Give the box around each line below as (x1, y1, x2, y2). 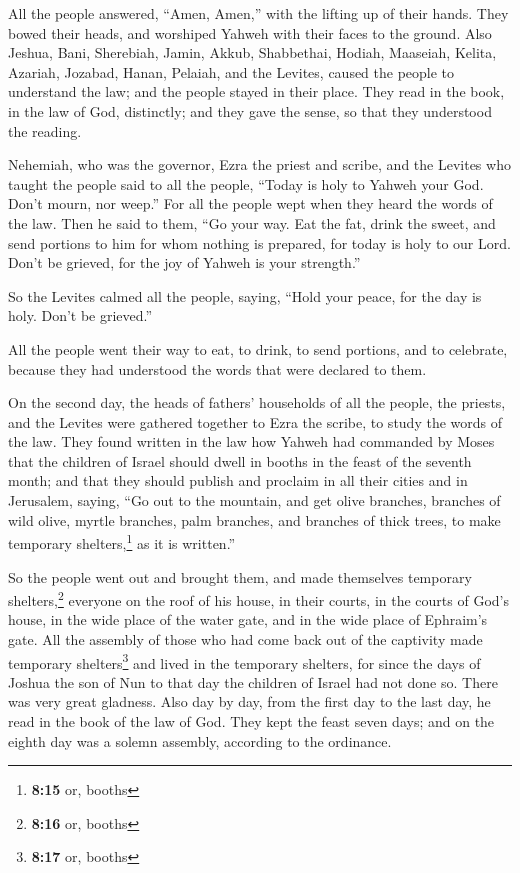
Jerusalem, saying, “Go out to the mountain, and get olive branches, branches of (8, 490, 501, 511)
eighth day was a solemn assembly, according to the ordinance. (8, 730, 392, 751)
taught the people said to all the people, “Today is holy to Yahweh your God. (8, 173, 484, 194)
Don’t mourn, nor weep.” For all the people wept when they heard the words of (8, 193, 493, 214)
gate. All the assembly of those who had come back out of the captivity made (8, 628, 483, 649)
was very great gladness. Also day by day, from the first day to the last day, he (8, 691, 491, 712)
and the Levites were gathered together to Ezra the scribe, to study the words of (8, 411, 503, 432)
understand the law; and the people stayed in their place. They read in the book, (8, 81, 505, 102)
